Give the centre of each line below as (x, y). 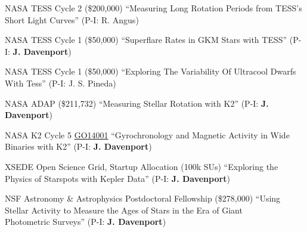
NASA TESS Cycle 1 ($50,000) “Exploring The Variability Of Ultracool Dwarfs (151, 71)
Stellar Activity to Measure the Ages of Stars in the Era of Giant (124, 210)
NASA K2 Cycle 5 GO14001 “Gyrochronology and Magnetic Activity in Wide (147, 134)
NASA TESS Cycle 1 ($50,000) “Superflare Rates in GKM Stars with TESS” (146, 40)
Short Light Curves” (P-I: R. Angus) (72, 19)
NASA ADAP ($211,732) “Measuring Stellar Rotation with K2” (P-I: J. (137, 103)
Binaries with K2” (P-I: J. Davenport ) (78, 146)
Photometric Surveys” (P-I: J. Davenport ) (86, 222)
